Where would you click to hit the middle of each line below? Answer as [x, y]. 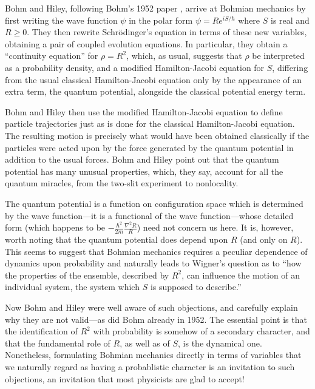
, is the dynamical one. [220, 343]
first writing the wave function [61, 20]
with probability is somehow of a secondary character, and [202, 331]
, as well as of [145, 343]
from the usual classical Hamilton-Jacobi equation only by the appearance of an [153, 79]
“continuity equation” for [52, 56]
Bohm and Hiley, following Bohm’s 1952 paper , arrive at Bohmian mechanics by [155, 8]
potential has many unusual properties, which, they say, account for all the [144, 171]
